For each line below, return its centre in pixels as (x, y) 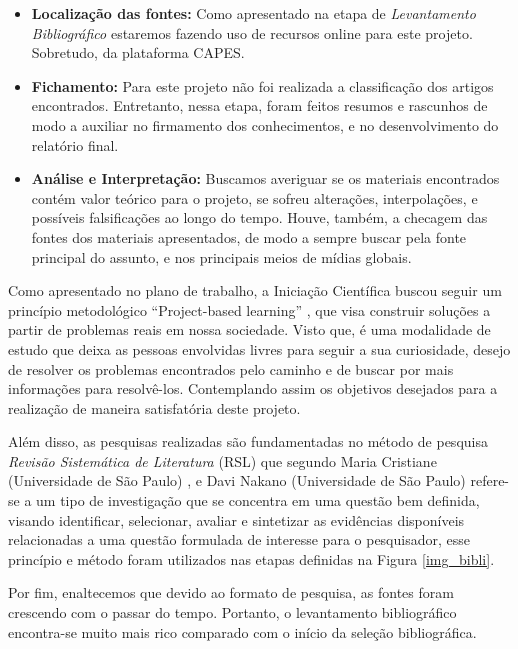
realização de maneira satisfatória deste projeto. (154, 407)
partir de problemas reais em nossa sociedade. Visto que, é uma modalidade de (249, 329)
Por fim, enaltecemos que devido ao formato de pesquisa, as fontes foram (231, 592)
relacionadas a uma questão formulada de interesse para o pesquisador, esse (239, 539)
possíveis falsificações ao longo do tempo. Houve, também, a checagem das (259, 217)
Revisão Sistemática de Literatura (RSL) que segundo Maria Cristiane (222, 460)
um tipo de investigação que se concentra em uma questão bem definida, (258, 500)
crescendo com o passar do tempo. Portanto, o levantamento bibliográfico (232, 612)
